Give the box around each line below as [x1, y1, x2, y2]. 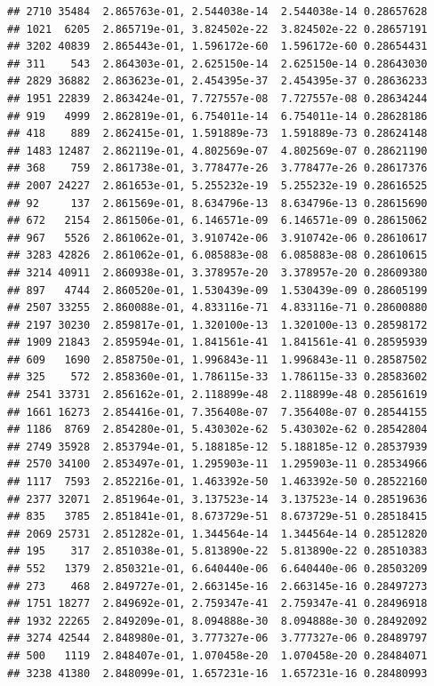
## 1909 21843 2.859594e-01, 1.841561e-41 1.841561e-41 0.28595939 [7, 336, 428, 349]
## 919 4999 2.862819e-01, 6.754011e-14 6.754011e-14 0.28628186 [7, 109, 428, 123]
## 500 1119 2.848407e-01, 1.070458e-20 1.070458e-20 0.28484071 [7, 649, 428, 662]
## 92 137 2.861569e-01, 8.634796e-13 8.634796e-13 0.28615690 [7, 196, 428, 210]
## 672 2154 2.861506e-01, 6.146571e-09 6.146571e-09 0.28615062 [7, 214, 428, 227]
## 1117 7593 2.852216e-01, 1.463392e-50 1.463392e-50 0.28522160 [7, 475, 428, 489]
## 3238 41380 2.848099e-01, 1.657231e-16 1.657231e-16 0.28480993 [7, 666, 428, 680]
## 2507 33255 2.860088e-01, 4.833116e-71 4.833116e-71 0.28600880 [7, 301, 428, 315]
